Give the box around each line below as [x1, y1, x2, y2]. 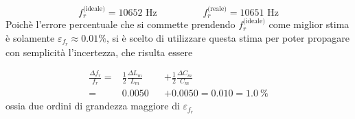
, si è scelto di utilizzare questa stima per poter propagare [106, 30, 350, 44]
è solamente [5, 30, 55, 44]
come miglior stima [268, 17, 350, 31]
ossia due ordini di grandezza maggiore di [5, 98, 180, 113]
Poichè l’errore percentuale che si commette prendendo [5, 17, 236, 31]
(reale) [207, 5, 227, 12]
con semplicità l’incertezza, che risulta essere [5, 44, 193, 59]
